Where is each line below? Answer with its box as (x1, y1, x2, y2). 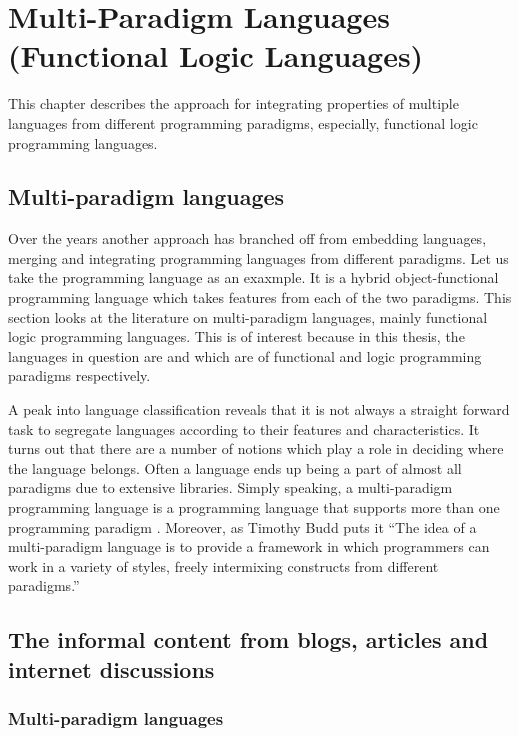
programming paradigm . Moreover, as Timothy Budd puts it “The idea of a (8, 516, 477, 537)
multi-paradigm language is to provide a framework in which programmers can (8, 536, 490, 557)
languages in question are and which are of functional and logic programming (8, 345, 482, 366)
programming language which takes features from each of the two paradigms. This (8, 287, 512, 308)
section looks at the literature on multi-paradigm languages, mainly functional (8, 306, 488, 327)
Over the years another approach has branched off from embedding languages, (8, 228, 487, 249)
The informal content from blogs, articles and (8, 624, 489, 655)
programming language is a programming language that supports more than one (8, 497, 500, 518)
